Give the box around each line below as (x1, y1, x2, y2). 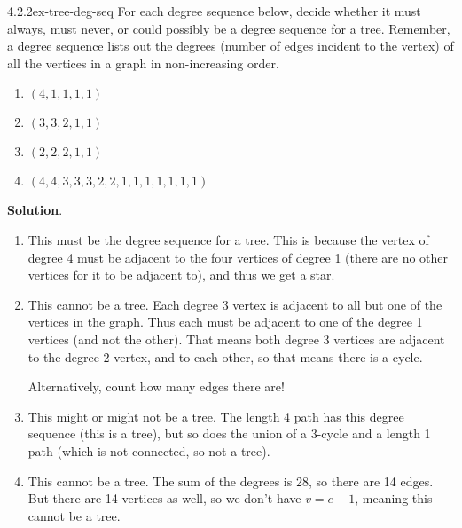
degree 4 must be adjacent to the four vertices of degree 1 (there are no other (27, 248, 449, 266)
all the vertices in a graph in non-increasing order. (7, 53, 279, 72)
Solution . (7, 201, 63, 219)
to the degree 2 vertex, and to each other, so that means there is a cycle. (27, 347, 423, 366)
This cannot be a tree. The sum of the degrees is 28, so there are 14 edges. (27, 471, 434, 490)
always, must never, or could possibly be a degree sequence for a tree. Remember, (7, 19, 450, 37)
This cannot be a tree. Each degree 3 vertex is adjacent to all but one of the (27, 295, 442, 313)
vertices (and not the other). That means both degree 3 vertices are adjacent (27, 329, 445, 348)
